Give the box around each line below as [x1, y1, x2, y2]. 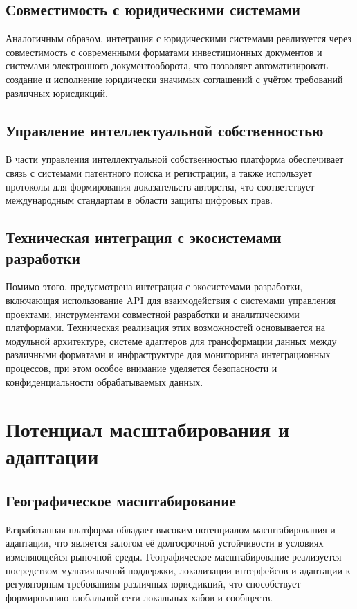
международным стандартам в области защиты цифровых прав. [6, 193, 273, 207]
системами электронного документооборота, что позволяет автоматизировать [6, 58, 328, 73]
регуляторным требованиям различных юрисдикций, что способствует [6, 576, 301, 591]
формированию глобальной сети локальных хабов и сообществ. [6, 590, 273, 604]
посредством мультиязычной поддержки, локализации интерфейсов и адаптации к [6, 563, 351, 577]
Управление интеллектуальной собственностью [6, 119, 324, 141]
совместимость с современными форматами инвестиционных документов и [6, 44, 322, 59]
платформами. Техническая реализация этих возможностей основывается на [6, 320, 326, 335]
